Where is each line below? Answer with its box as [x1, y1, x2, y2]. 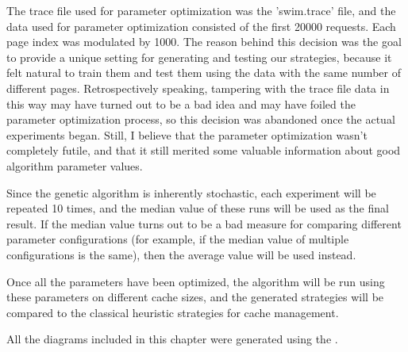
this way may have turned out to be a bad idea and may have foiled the [6, 95, 356, 112]
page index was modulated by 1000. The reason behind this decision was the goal [6, 33, 402, 50]
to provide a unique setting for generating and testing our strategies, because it [6, 48, 392, 65]
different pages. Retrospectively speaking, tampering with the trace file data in [6, 79, 390, 96]
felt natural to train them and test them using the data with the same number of [6, 64, 401, 81]
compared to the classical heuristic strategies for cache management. [6, 304, 339, 320]
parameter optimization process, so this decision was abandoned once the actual [6, 111, 395, 128]
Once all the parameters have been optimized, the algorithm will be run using [6, 273, 385, 289]
